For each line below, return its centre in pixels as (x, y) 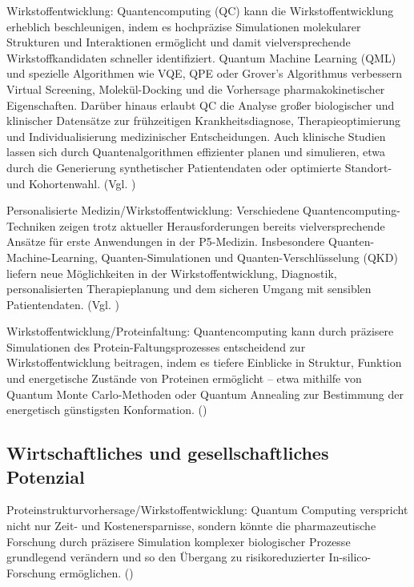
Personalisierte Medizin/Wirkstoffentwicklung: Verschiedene (153, 210)
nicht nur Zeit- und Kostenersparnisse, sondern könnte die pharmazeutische (191, 526)
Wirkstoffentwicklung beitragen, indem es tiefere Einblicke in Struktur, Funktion (204, 362)
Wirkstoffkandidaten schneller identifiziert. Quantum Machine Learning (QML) (201, 57)
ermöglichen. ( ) (96, 572)
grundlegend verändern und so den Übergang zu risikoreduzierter (166, 557)
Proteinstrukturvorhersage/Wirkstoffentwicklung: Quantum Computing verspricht (207, 510)
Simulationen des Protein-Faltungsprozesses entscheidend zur (156, 346)
